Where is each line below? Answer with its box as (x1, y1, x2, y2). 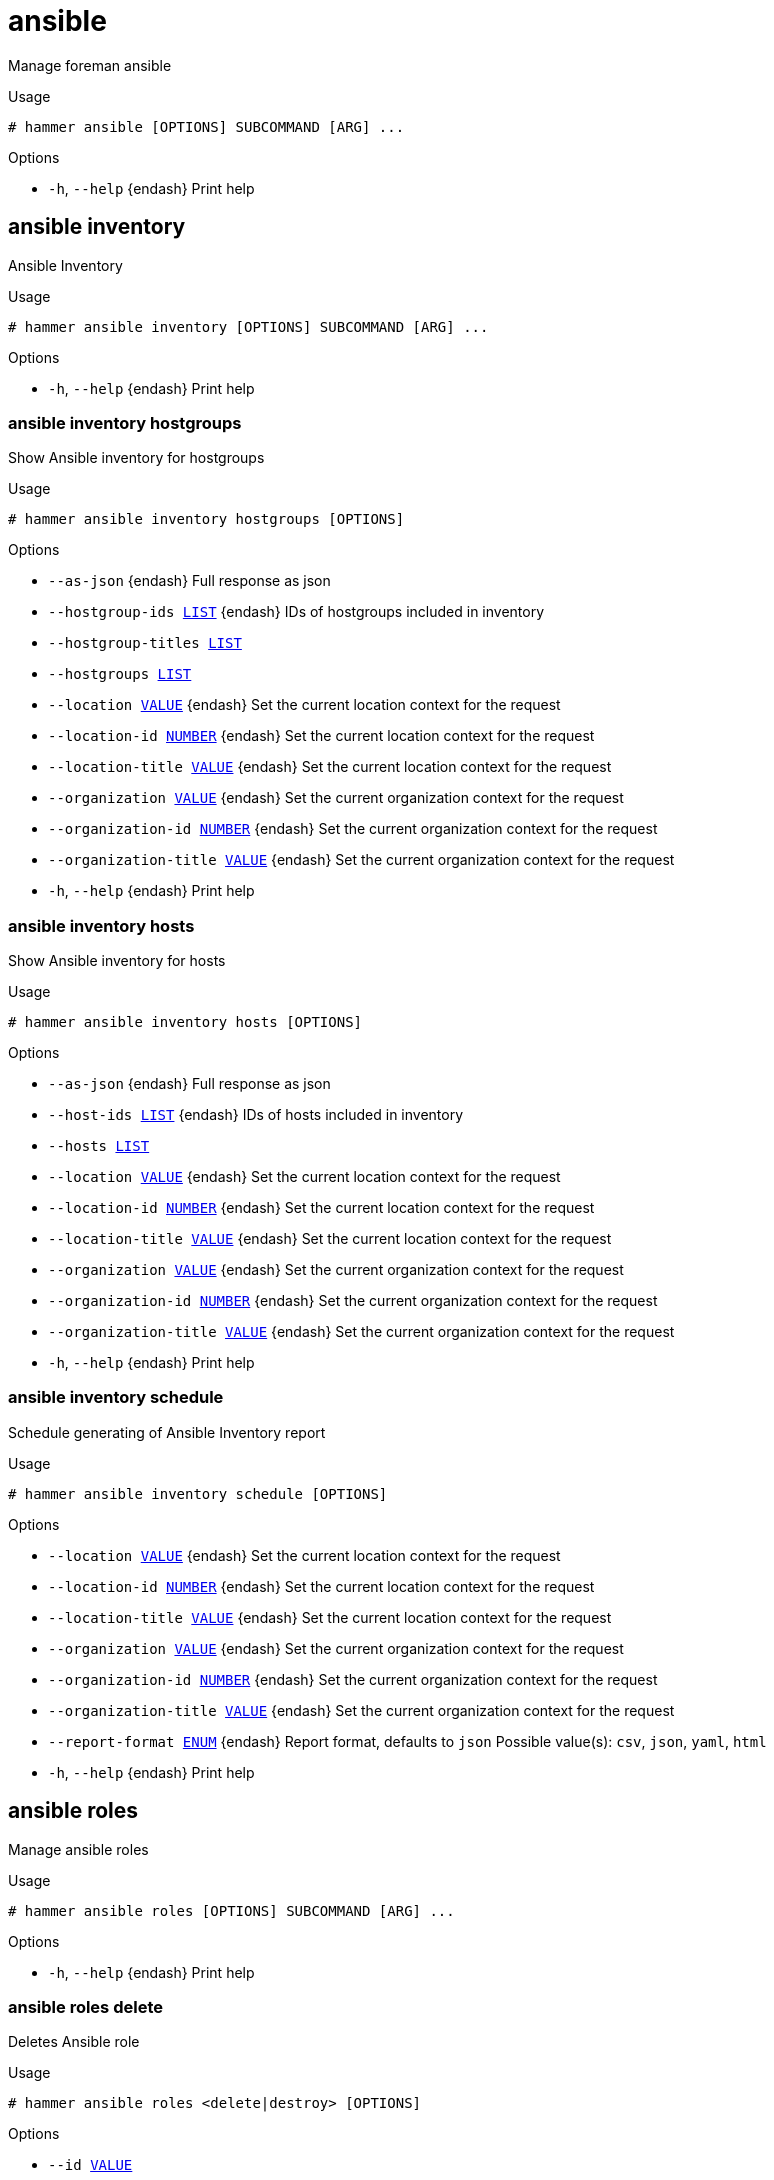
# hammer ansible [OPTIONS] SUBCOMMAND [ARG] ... (8, 118, 405, 135)
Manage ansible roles (8, 1840, 149, 1858)
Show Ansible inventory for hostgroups (8, 449, 265, 467)
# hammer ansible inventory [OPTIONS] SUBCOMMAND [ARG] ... (8, 318, 489, 335)
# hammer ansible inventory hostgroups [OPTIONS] (8, 511, 405, 528)
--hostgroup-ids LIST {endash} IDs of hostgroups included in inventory (48, 603, 545, 621)
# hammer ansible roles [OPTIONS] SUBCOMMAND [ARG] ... (8, 1902, 455, 1919)
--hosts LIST (48, 1138, 150, 1155)
